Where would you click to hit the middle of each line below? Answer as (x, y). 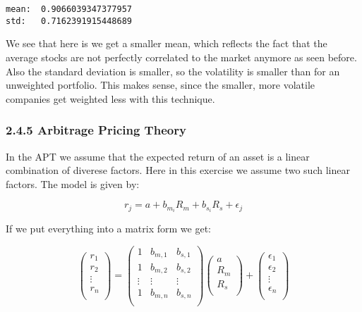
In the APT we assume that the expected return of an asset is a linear (158, 156)
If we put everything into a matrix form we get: (108, 229)
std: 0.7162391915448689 (69, 21)
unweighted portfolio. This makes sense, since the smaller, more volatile (161, 85)
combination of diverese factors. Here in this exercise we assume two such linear (178, 170)
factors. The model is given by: (73, 183)
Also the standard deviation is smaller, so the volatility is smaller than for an (173, 71)
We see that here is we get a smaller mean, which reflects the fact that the (167, 43)
